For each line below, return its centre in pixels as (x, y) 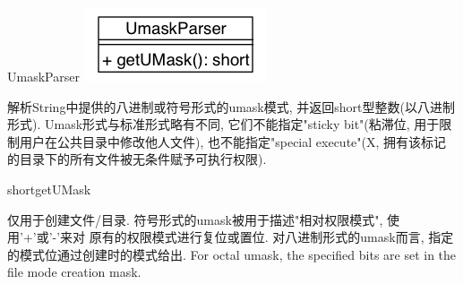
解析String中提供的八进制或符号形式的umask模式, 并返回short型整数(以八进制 (231, 106)
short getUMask (49, 189)
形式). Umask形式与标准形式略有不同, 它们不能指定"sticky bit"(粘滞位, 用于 (223, 124)
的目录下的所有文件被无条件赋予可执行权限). (137, 159)
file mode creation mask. (74, 272)
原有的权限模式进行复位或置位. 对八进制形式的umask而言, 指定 (271, 237)
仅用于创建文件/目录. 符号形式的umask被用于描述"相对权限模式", (195, 219)
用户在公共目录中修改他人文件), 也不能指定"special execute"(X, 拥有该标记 (233, 141)
